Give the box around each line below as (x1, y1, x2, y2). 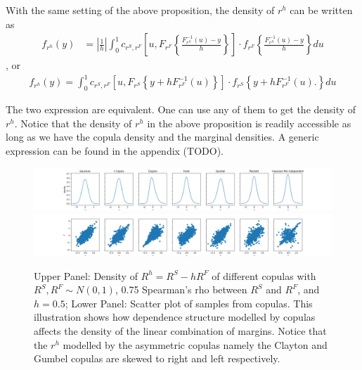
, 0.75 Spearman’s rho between (115, 282, 247, 297)
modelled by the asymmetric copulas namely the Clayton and (63, 337, 328, 352)
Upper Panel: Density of (34, 268, 138, 283)
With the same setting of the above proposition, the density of (6, 3, 275, 17)
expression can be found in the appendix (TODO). (6, 143, 224, 158)
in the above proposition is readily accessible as (147, 115, 351, 130)
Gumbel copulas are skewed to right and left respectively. (34, 351, 280, 366)
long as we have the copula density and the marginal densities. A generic (6, 129, 319, 144)
